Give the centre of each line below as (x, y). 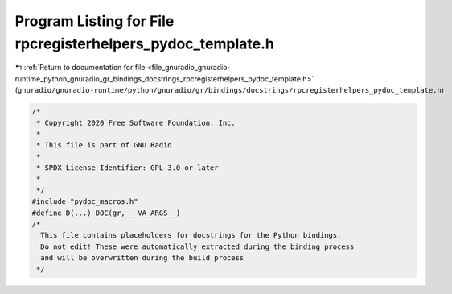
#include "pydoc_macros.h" (85, 202)
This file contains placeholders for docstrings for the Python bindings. (191, 235)
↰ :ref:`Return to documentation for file (80, 68)
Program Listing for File (95, 21)
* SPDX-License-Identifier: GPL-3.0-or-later (127, 168)
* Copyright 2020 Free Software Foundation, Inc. (136, 122)
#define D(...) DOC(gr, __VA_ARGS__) (106, 213)
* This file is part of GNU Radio (104, 145)
